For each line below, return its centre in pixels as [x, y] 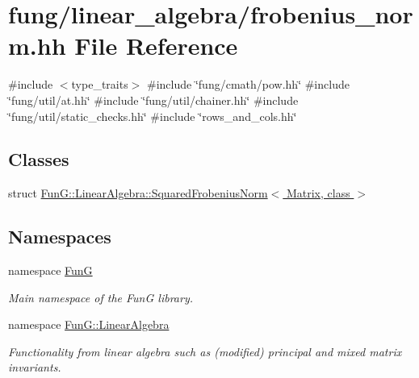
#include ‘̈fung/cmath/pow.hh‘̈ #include [248, 84]
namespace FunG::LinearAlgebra [89, 324]
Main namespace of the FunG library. [101, 297]
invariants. [35, 367]
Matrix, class [318, 193]
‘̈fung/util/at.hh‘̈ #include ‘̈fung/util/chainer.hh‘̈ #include [153, 100]
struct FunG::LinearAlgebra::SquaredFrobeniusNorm [138, 193]
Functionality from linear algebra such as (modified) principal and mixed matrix [205, 351]
